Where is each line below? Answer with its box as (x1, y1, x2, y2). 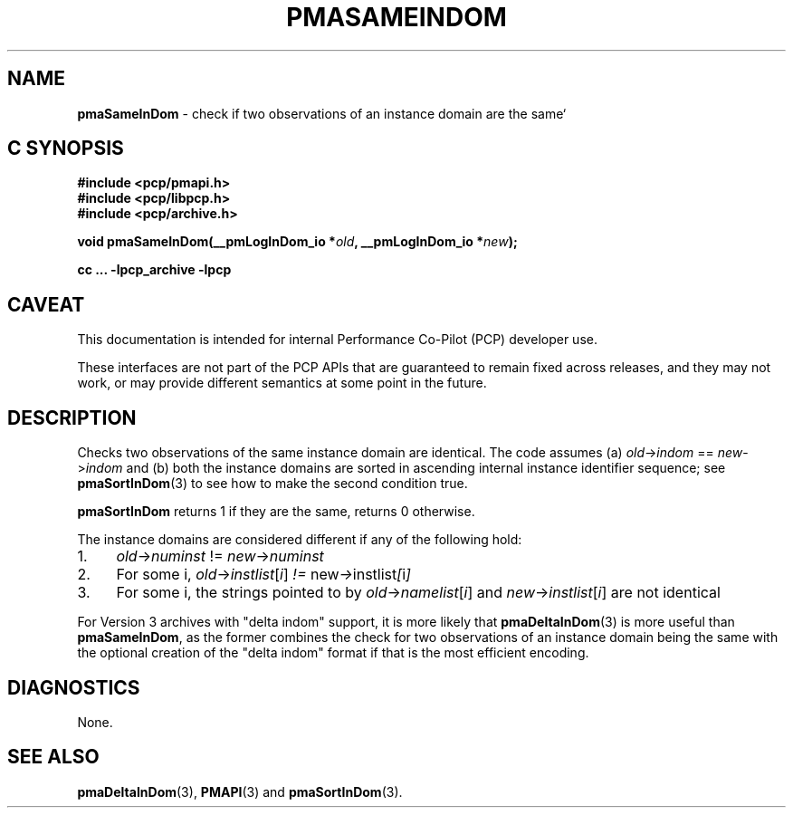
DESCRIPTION (7, 406, 137, 429)
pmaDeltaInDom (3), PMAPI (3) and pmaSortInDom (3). (77, 783, 403, 800)
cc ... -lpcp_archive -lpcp (77, 262, 232, 278)
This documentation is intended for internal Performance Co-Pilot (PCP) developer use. (77, 331, 597, 348)
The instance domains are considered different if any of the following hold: (77, 532, 522, 548)
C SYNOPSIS (7, 137, 124, 160)
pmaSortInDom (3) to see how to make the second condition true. (77, 475, 468, 492)
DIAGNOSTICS (7, 676, 140, 699)
